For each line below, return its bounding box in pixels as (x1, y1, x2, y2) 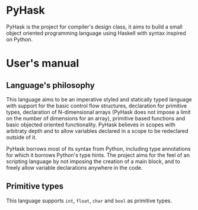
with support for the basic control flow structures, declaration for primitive (6, 102, 187, 109)
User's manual (6, 57, 79, 70)
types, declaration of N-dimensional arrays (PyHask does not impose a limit (6, 108, 191, 116)
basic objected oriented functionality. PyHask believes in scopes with (6, 121, 176, 128)
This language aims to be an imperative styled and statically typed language (6, 96, 192, 103)
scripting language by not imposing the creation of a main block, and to (6, 158, 181, 165)
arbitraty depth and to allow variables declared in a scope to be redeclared (6, 127, 189, 134)
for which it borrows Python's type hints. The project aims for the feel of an (6, 151, 190, 158)
